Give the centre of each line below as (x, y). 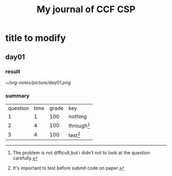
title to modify (36, 38)
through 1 (79, 125)
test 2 (74, 135)
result (13, 71)
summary (17, 95)
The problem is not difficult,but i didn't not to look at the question (81, 153)
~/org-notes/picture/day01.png (38, 82)
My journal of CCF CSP (86, 9)
